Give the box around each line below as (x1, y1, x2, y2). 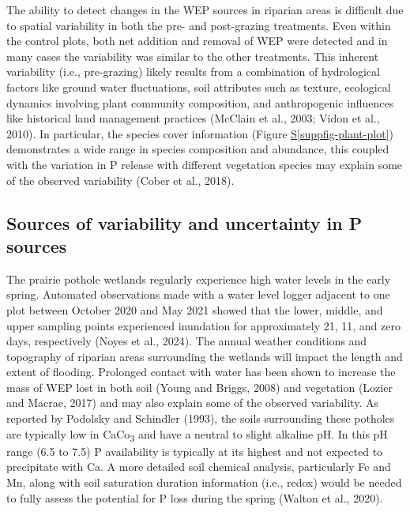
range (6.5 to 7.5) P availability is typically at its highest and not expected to (6, 442, 383, 459)
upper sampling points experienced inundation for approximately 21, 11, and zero (6, 317, 401, 333)
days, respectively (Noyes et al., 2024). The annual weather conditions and (6, 333, 367, 349)
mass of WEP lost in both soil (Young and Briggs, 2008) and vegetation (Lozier (6, 378, 393, 395)
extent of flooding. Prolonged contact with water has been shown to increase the (6, 363, 396, 380)
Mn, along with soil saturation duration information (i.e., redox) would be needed (6, 473, 402, 490)
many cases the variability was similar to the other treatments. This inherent (6, 47, 379, 64)
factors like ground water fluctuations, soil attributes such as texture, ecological (6, 78, 391, 95)
